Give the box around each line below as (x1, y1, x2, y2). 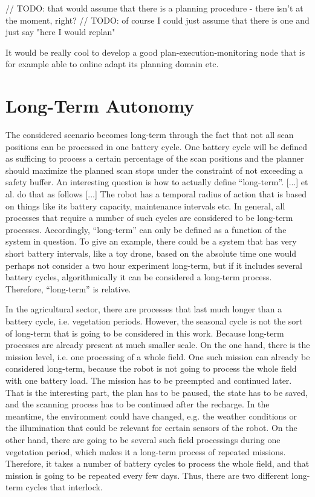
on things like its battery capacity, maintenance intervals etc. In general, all (5, 199, 285, 212)
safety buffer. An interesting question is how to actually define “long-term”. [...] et (5, 176, 308, 188)
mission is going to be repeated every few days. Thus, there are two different (5, 469, 289, 481)
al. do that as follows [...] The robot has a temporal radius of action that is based (5, 188, 307, 200)
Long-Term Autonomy (5, 93, 195, 118)
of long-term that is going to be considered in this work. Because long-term (5, 326, 284, 339)
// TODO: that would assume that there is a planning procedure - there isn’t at (5, 2, 304, 14)
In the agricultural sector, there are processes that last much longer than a (5, 303, 282, 315)
